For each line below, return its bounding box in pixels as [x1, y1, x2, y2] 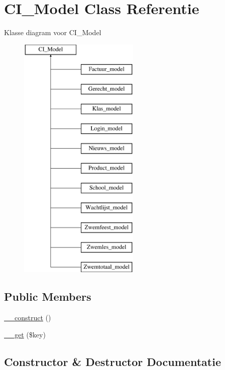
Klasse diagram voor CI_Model [4, 27, 101, 38]
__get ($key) [4, 329, 46, 339]
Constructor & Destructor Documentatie [4, 353, 221, 369]
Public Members [4, 289, 91, 304]
